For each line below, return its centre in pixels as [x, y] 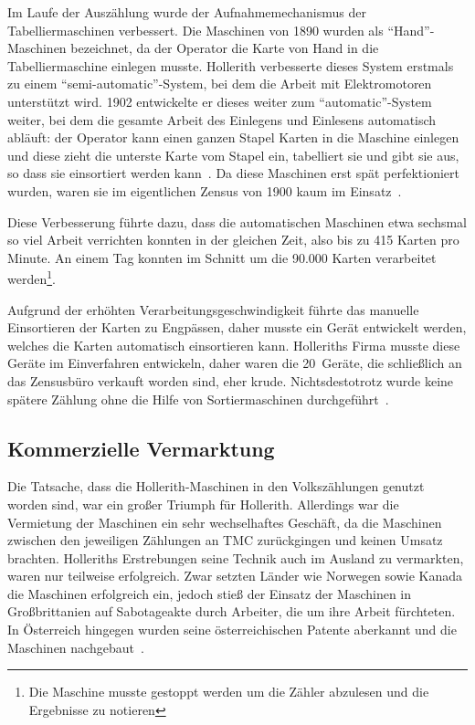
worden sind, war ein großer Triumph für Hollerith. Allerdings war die [203, 504]
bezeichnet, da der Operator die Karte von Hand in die [225, 48]
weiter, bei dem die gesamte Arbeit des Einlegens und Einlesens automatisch [222, 119]
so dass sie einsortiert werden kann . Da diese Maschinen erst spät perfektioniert [233, 173]
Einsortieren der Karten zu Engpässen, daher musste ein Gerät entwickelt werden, [237, 327]
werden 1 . [32, 277]
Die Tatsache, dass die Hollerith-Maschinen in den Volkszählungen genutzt [216, 486]
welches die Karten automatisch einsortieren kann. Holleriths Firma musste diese [234, 345]
